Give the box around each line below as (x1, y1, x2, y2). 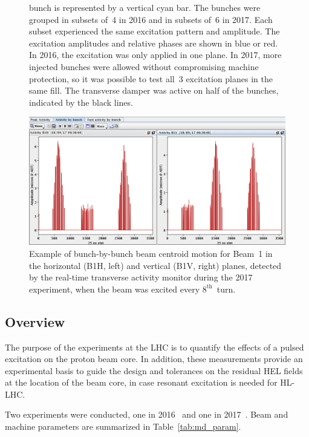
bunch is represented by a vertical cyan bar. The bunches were (29, 1, 261, 13)
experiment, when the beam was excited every (29, 282, 200, 295)
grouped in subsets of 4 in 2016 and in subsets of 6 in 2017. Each (29, 13, 273, 25)
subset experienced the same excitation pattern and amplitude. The (29, 25, 280, 37)
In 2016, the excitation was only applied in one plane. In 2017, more (29, 48, 282, 61)
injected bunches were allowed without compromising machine (29, 60, 259, 73)
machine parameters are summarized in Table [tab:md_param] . (5, 420, 241, 433)
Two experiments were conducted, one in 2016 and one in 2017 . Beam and (5, 408, 288, 421)
